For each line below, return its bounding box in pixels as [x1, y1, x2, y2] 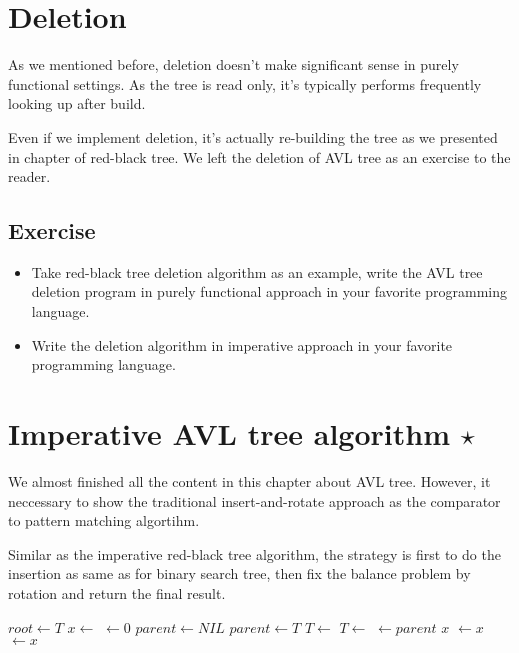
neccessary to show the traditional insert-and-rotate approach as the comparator [8, 490, 501, 511]
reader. [8, 166, 51, 187]
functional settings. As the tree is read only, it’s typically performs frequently [8, 73, 482, 94]
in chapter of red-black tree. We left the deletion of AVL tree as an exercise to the [8, 146, 511, 167]
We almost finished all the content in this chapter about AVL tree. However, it [8, 470, 491, 491]
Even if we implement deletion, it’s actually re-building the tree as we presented [8, 126, 498, 147]
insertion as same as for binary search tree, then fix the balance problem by [8, 563, 471, 584]
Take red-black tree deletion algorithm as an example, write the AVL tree [31, 261, 483, 282]
